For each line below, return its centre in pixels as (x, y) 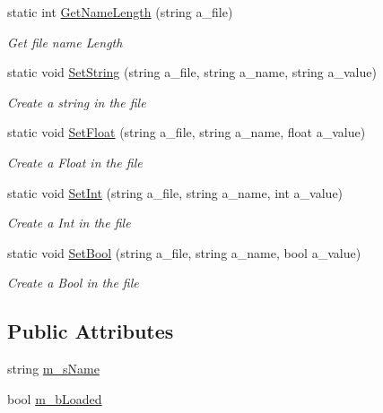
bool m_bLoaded (55, 398)
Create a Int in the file (69, 223)
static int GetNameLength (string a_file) (120, 12)
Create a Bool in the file (73, 283)
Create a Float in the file (75, 162)
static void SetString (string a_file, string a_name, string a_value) (192, 72)
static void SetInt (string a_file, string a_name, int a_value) (175, 192)
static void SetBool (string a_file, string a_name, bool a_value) (184, 252)
